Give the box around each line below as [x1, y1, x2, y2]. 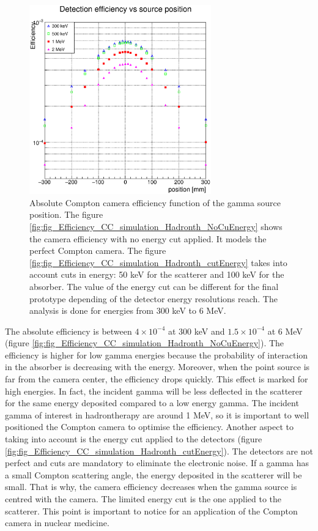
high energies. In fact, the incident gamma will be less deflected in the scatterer [5, 384, 303, 397]
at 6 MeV [267, 324, 303, 337]
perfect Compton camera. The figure [29, 244, 166, 257]
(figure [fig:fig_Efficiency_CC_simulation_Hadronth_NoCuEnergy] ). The [5, 336, 284, 349]
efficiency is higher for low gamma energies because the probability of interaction [5, 348, 308, 361]
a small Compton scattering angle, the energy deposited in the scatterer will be [5, 468, 302, 481]
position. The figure [29, 208, 103, 221]
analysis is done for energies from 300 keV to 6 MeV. [29, 304, 226, 317]
